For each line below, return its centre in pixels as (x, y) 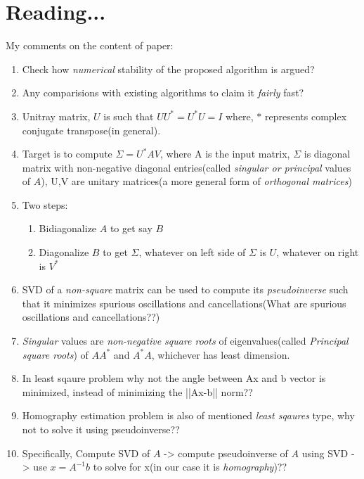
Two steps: (45, 204)
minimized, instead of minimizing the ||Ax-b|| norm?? (137, 391)
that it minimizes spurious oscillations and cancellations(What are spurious (184, 303)
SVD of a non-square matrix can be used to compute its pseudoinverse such (185, 289)
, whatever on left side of (192, 252)
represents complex (306, 116)
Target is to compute (67, 154)
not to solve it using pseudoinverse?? (101, 429)
